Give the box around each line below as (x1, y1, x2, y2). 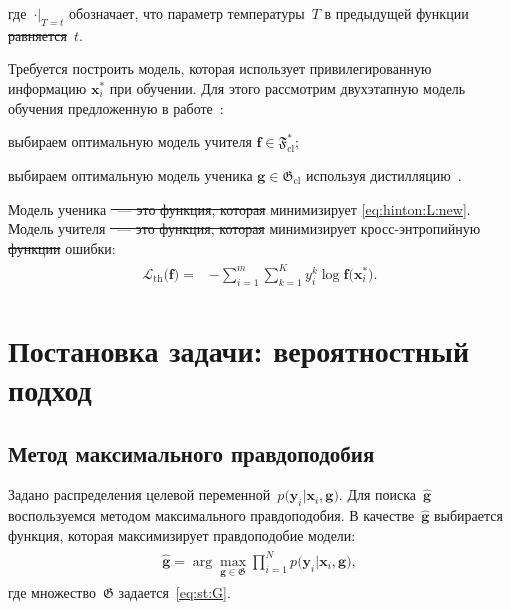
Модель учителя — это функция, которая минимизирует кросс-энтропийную (8, 218, 481, 239)
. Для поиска (338, 484, 417, 505)
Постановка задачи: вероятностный (8, 329, 470, 370)
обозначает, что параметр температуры (69, 3, 305, 23)
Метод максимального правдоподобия (8, 437, 375, 468)
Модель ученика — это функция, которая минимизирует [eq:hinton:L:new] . (8, 198, 471, 219)
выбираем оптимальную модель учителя (8, 131, 252, 152)
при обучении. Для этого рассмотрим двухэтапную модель (109, 77, 466, 98)
